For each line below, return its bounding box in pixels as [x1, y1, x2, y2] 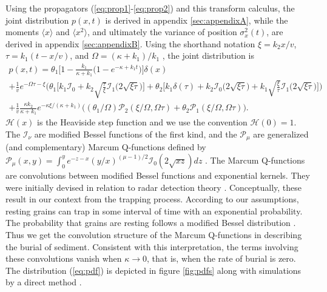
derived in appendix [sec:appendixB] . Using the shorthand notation [5, 37, 255, 50]
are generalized [253, 127, 309, 140]
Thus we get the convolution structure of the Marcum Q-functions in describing [5, 228, 302, 241]
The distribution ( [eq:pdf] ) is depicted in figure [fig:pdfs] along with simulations [5, 264, 302, 276]
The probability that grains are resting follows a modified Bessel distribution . [5, 216, 296, 229]
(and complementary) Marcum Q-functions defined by [5, 141, 206, 153]
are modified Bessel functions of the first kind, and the [34, 127, 237, 140]
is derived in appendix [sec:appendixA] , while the [105, 13, 288, 26]
